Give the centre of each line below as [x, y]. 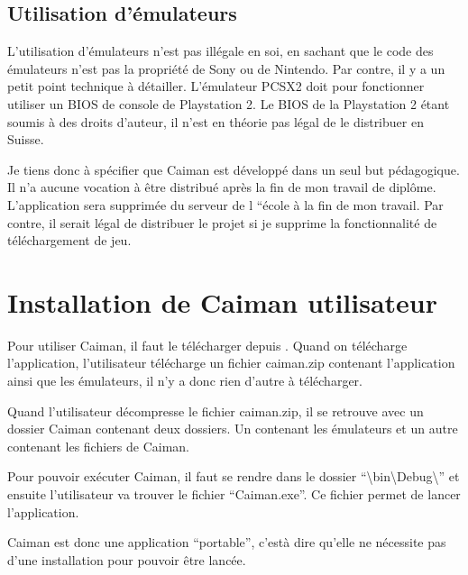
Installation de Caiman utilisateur [222, 301]
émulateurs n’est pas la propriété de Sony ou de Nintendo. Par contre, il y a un [226, 68]
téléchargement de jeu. [69, 240]
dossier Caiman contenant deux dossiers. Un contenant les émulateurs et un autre [233, 429]
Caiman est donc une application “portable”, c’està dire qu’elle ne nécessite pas [227, 542]
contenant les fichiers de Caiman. [99, 446]
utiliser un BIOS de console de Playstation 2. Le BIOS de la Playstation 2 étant [229, 103]
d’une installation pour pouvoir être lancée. [127, 559]
